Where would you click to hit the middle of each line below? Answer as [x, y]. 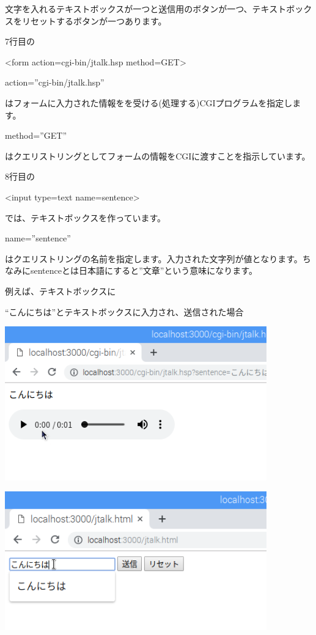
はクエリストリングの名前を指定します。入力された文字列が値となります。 [154, 258]
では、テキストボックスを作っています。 [86, 217]
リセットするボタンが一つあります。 [94, 20]
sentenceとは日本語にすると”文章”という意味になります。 [144, 270]
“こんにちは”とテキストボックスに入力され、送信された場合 [124, 311]
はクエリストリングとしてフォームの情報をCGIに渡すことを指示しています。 [158, 156]
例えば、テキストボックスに [61, 291]
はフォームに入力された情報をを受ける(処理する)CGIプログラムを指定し [149, 102]
